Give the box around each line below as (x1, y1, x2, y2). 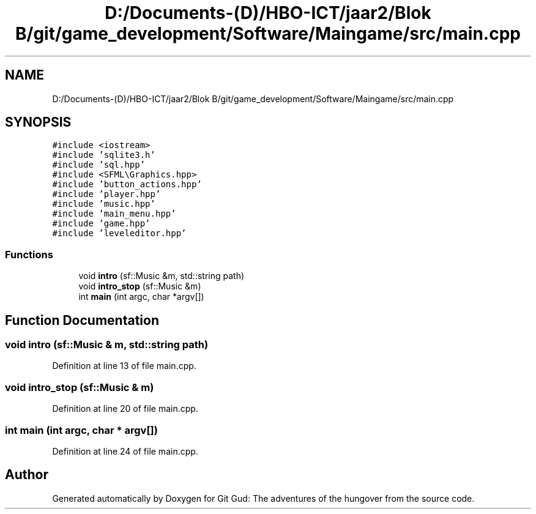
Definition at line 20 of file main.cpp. (52, 403, 198, 414)
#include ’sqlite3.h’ (52, 150, 155, 160)
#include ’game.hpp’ (52, 218, 151, 229)
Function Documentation (5, 312, 159, 328)
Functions (5, 248, 53, 261)
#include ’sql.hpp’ (52, 160, 146, 170)
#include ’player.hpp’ (52, 189, 161, 199)
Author (5, 467, 48, 483)
